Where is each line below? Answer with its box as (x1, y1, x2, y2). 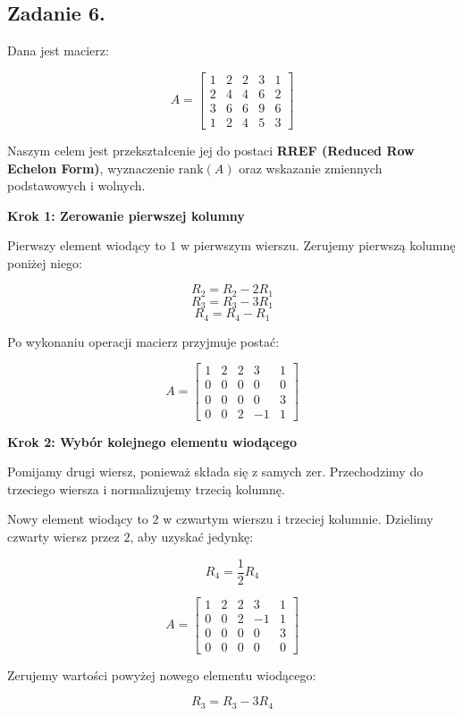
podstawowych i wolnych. (7, 176, 146, 195)
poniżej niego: (7, 253, 83, 272)
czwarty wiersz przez (7, 526, 120, 545)
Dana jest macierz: (7, 41, 109, 60)
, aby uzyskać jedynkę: (130, 526, 254, 545)
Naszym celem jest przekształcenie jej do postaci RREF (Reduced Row (7, 140, 415, 159)
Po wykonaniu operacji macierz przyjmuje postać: (7, 332, 280, 350)
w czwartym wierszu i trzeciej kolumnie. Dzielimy (163, 510, 434, 528)
